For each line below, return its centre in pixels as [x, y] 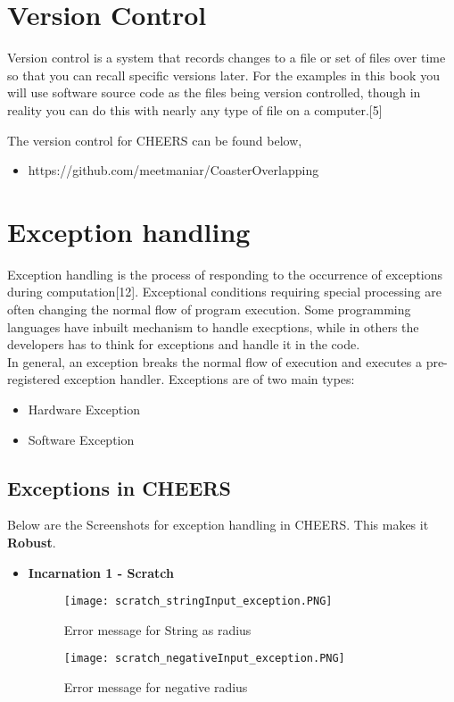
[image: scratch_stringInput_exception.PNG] [198, 602]
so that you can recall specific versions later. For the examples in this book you [223, 75]
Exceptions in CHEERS [119, 487]
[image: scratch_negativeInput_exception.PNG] [204, 659]
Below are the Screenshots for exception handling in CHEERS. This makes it [218, 525]
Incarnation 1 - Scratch [101, 572]
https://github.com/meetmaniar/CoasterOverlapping [173, 170]
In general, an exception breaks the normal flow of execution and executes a [215, 361]
